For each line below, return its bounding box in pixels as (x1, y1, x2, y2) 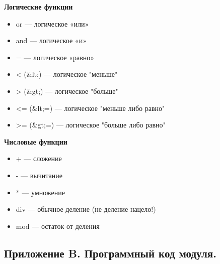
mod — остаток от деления (16, 220, 100, 231)
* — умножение (16, 187, 65, 197)
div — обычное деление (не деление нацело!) (16, 204, 156, 214)
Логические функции (4, 2, 73, 12)
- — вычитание (16, 170, 63, 180)
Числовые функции (4, 136, 67, 147)
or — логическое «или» (16, 18, 89, 29)
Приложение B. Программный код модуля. (4, 245, 216, 260)
